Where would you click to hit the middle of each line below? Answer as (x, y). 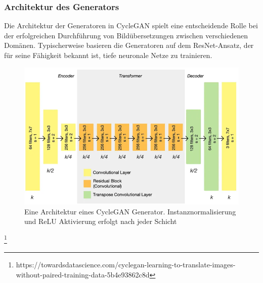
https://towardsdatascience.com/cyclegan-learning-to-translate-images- (126, 264)
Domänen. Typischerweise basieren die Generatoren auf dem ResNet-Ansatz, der (129, 45)
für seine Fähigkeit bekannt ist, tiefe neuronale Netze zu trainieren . (108, 55)
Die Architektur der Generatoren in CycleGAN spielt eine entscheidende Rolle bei (131, 25)
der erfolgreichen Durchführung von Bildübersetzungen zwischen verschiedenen (126, 35)
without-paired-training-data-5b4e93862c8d (83, 274)
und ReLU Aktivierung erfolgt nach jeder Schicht (101, 221)
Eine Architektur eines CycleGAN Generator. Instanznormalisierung (130, 211)
